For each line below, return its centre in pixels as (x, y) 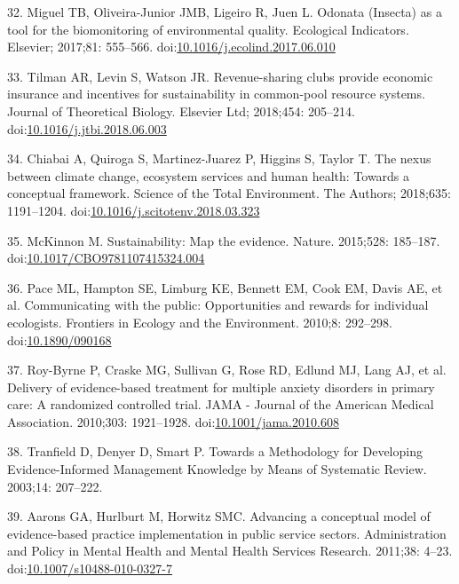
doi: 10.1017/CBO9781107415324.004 (106, 258)
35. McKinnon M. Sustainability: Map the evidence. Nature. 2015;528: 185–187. (224, 240)
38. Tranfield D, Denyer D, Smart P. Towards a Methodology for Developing (215, 451)
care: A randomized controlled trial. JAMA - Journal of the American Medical (221, 404)
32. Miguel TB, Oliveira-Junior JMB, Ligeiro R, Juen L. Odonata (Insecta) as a (225, 12)
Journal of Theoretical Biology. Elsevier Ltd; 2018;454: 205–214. (181, 110)
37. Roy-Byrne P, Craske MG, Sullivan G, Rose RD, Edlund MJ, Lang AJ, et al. (227, 370)
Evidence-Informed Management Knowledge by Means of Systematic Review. (217, 469)
